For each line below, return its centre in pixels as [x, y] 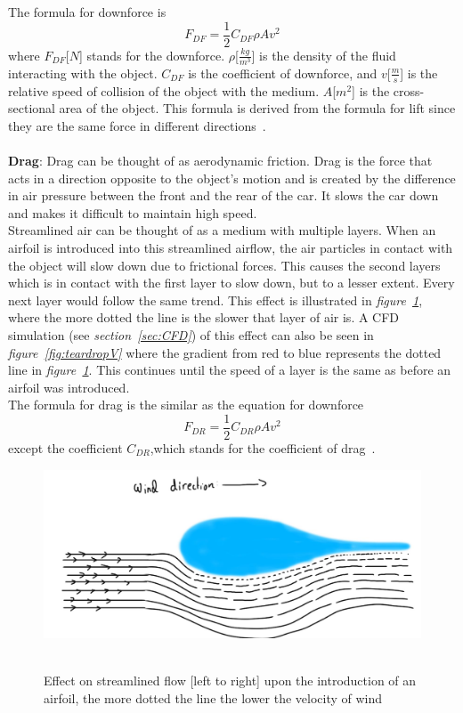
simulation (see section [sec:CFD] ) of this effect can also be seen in [191, 334]
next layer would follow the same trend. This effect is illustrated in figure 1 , [215, 300]
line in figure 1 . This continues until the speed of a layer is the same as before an [230, 370]
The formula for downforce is [87, 12]
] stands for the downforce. [152, 55]
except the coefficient [65, 447]
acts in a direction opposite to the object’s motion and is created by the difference [232, 178]
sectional [32, 108]
